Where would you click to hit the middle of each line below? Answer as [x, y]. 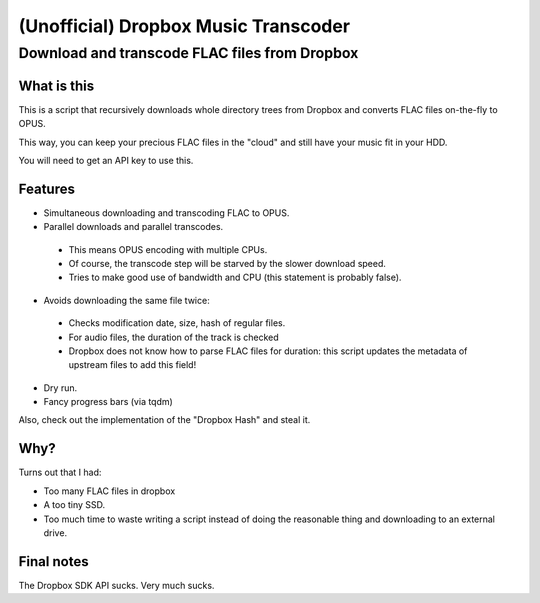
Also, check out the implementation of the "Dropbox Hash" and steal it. [164, 420]
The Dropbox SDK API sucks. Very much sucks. [116, 585]
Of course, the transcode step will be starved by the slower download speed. [227, 263]
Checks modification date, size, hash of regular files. [177, 323]
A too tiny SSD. [74, 505]
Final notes [53, 561]
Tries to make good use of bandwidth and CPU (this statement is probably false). [235, 277]
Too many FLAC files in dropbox [109, 491]
